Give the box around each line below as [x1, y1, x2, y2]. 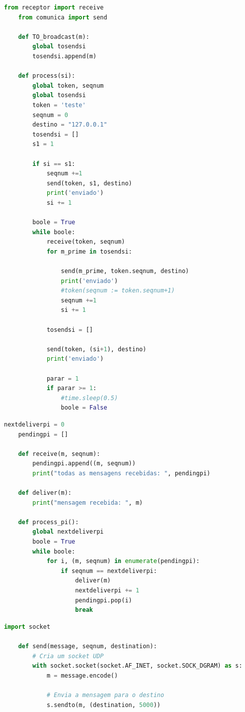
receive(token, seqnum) [46, 238, 125, 246]
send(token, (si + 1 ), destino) [46, 345, 147, 353]
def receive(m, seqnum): [18, 450, 100, 457]
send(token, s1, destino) [46, 179, 132, 187]
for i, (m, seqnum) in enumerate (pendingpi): [46, 558, 200, 565]
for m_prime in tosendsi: [46, 248, 132, 255]
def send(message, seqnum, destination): [18, 643, 157, 650]
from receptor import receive [4, 4, 104, 11]
